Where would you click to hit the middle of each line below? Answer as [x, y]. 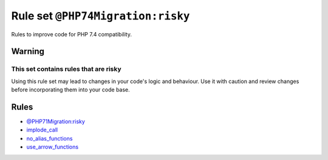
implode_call [42, 130]
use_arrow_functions [53, 147]
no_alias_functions [50, 138]
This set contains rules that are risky [66, 69]
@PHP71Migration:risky [56, 122]
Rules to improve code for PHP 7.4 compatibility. [71, 34]
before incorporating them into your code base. [70, 90]
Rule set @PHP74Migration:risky [101, 16]
